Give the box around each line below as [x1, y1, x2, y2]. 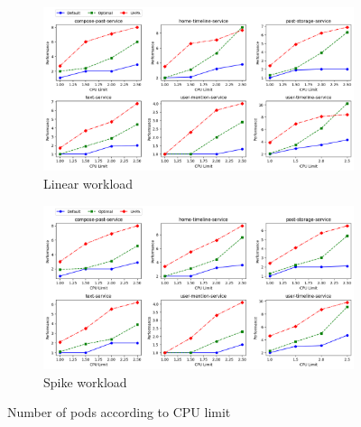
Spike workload [43, 372, 127, 391]
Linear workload [43, 174, 134, 192]
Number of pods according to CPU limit [7, 403, 231, 422]
